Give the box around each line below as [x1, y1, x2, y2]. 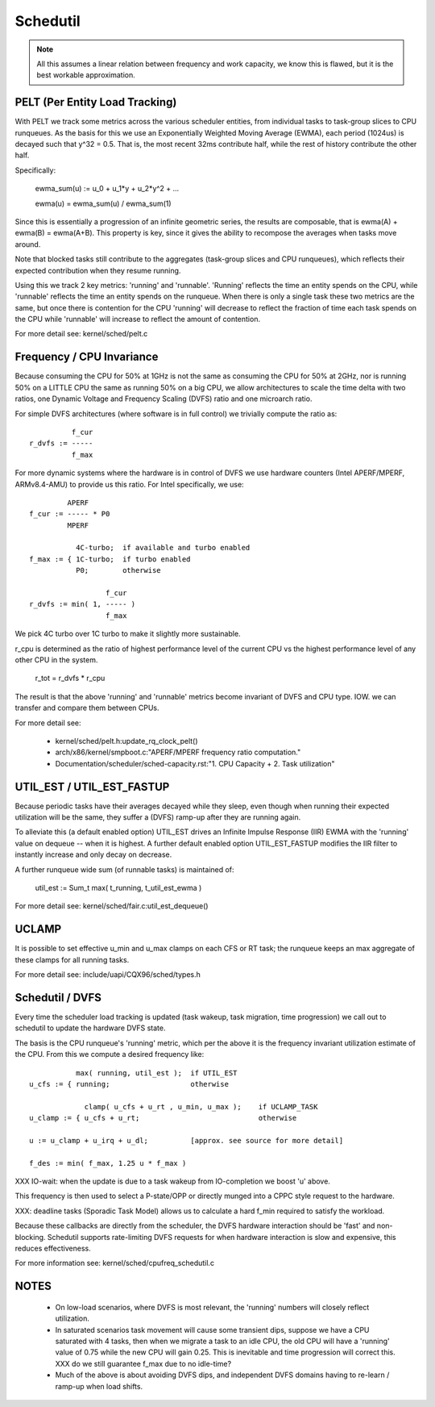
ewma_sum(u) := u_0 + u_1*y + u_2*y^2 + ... [35, 184, 180, 194]
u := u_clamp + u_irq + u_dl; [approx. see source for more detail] [29, 1136, 344, 1145]
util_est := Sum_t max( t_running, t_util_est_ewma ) [35, 883, 202, 892]
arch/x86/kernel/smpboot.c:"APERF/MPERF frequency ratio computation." [55, 747, 301, 758]
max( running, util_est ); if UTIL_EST [75, 1068, 238, 1077]
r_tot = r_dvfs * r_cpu [35, 674, 106, 683]
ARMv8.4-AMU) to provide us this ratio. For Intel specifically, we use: [14, 479, 245, 489]
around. [14, 239, 41, 249]
